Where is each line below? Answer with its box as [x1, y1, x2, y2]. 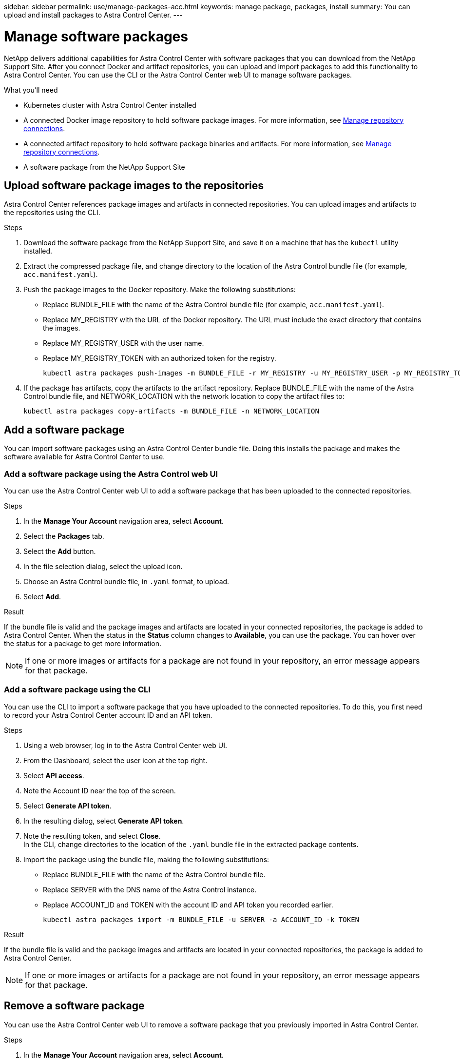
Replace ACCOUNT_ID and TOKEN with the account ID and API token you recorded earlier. [43, 900, 333, 909]
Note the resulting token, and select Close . [23, 831, 161, 840]
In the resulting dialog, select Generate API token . [23, 816, 184, 825]
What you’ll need [4, 85, 58, 94]
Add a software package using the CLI [4, 685, 151, 695]
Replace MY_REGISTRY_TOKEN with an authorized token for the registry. [43, 354, 276, 363]
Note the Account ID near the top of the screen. [23, 786, 176, 795]
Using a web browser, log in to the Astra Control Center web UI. [23, 741, 227, 749]
